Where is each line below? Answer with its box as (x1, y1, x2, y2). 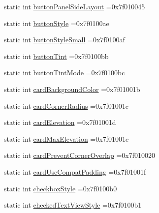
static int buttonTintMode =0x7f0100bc (4, 67, 125, 78)
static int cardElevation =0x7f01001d (4, 117, 116, 127)
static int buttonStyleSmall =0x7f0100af (4, 34, 125, 45)
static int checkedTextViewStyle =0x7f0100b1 (4, 200, 142, 210)
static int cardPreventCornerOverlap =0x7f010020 (4, 150, 155, 160)
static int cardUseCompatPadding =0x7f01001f (4, 166, 146, 177)
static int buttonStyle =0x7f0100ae (4, 18, 109, 28)
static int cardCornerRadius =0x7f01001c (4, 100, 128, 111)
